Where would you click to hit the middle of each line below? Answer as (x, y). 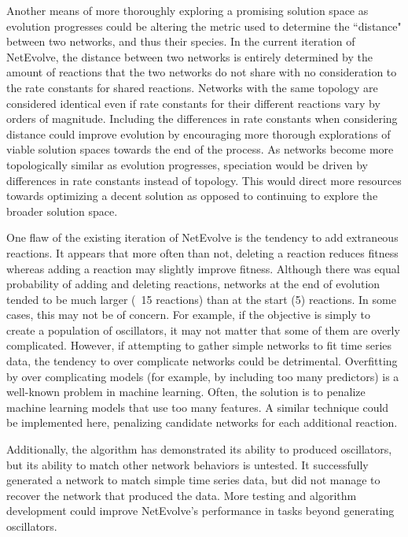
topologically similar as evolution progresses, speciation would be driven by (187, 164)
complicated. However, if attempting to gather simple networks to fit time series (199, 345)
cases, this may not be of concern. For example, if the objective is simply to (189, 315)
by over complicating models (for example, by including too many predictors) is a (203, 376)
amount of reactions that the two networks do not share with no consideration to (202, 72)
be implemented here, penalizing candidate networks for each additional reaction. (202, 422)
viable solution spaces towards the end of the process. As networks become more (200, 149)
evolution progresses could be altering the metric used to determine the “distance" (204, 26)
